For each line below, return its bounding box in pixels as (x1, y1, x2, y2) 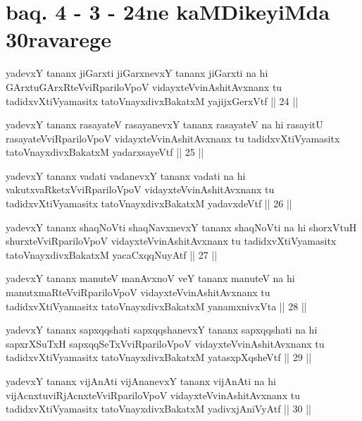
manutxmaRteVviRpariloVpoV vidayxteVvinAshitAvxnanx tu (6, 285, 270, 300)
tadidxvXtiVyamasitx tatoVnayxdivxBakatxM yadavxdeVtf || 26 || (6, 196, 292, 211)
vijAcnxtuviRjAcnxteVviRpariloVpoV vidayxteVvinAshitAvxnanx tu (6, 387, 300, 402)
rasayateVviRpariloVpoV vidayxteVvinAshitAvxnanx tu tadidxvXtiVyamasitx (6, 130, 340, 145)
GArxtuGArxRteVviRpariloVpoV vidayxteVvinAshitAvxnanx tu (6, 79, 282, 94)
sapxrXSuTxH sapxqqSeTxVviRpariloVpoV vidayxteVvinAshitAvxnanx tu (6, 336, 325, 350)
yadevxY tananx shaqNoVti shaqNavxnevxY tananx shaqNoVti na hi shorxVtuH (6, 219, 357, 234)
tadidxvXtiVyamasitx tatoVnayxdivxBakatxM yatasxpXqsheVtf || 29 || (6, 350, 312, 365)
